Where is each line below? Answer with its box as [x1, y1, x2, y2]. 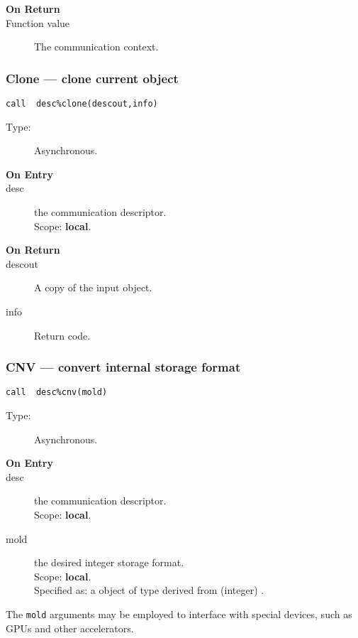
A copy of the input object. [34, 280, 152, 295]
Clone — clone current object [6, 69, 179, 87]
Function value [6, 15, 70, 30]
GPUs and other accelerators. [6, 620, 134, 635]
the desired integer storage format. [34, 555, 184, 570]
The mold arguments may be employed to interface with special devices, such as [6, 607, 352, 621]
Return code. [34, 328, 91, 342]
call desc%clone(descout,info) [6, 99, 158, 109]
